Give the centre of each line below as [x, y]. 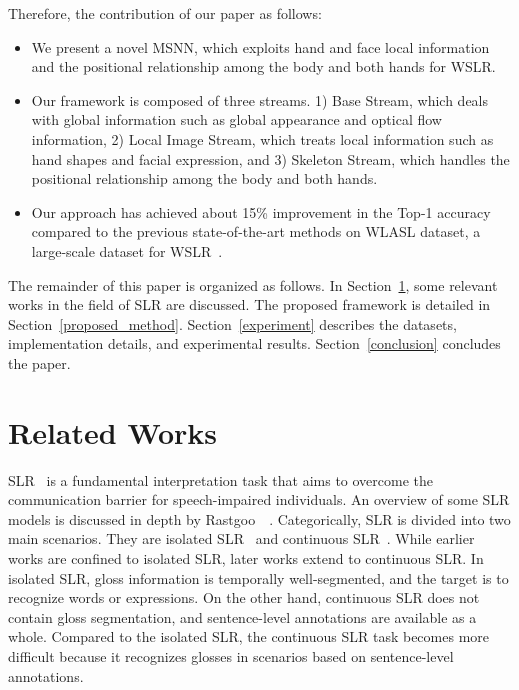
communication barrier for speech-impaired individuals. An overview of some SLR [259, 499]
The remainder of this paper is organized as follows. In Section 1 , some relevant [253, 284]
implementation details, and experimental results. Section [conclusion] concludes [254, 343]
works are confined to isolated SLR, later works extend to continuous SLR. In [246, 558]
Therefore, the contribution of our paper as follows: [165, 13]
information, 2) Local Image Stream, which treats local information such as [262, 138]
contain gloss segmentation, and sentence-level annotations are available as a [242, 616]
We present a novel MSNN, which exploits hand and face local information [260, 46]
